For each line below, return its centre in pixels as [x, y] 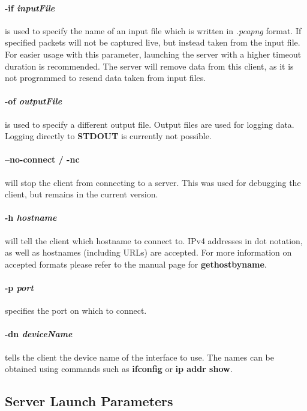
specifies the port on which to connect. [76, 310]
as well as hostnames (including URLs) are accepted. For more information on [148, 252]
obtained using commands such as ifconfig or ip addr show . [119, 369]
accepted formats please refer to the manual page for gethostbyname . [136, 264]
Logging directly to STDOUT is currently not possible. [108, 136]
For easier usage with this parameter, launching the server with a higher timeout [153, 54]
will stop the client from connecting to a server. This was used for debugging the [153, 182]
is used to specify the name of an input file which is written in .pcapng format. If [153, 30]
